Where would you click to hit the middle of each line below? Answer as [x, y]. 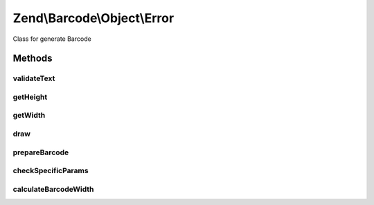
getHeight [30, 97]
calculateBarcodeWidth [53, 189]
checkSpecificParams [51, 171]
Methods [33, 59]
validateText [34, 78]
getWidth [29, 116]
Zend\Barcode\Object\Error [93, 18]
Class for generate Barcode [52, 39]
